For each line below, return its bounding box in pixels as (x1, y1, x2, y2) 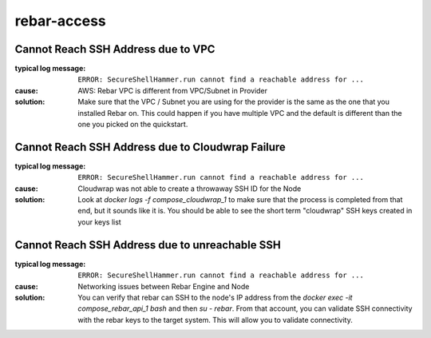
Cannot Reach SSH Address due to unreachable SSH (14, 238, 281, 252)
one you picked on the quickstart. (77, 120, 188, 129)
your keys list (77, 217, 121, 227)
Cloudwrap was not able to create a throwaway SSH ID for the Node (77, 184, 302, 193)
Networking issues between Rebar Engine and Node (77, 281, 250, 291)
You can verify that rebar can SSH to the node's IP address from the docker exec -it (77, 292, 353, 302)
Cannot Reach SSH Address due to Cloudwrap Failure (14, 140, 287, 153)
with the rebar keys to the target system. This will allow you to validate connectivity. (77, 315, 353, 324)
